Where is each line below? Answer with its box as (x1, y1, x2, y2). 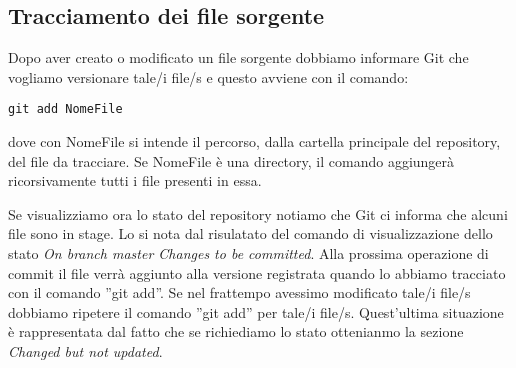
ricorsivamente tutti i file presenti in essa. (8, 170, 262, 191)
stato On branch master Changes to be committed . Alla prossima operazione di (8, 243, 489, 264)
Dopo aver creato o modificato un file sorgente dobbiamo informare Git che (8, 47, 469, 68)
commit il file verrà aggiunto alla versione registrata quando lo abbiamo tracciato (8, 262, 506, 283)
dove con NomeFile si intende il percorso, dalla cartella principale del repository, (8, 131, 501, 152)
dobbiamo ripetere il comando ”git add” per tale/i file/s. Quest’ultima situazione (8, 301, 504, 322)
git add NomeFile (8, 102, 123, 117)
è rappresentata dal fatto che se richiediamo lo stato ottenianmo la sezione (8, 321, 464, 342)
